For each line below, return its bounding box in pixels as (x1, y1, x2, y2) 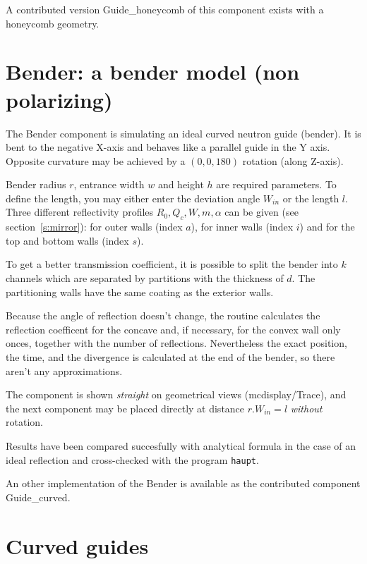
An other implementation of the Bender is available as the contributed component (6, 476, 361, 491)
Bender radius (6, 177, 66, 192)
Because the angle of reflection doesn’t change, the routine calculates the (6, 308, 320, 323)
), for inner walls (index (191, 219, 294, 234)
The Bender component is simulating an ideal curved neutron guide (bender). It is (6, 125, 361, 140)
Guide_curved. (6, 489, 71, 504)
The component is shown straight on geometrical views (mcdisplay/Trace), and (6, 387, 347, 402)
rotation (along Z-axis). (242, 153, 344, 168)
